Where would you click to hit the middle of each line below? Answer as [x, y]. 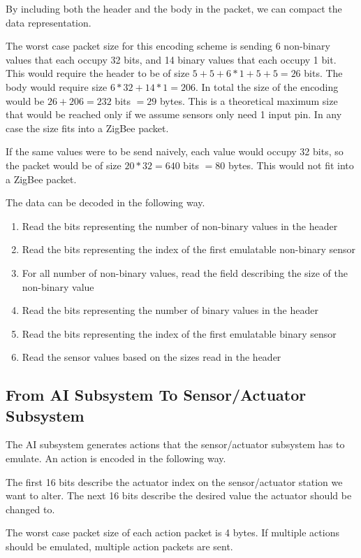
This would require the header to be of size [98, 73]
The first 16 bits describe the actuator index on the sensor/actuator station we [174, 481]
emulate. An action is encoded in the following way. [116, 458]
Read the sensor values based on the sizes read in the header [152, 357]
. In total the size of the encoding [267, 86]
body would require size [57, 86]
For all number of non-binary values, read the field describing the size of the [185, 272]
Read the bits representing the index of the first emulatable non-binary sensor [189, 249]
